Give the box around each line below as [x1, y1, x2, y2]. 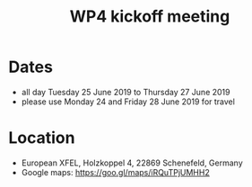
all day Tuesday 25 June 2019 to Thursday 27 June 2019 [21, 86, 230, 97]
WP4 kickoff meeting [69, 6, 230, 27]
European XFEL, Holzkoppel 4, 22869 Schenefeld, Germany [21, 157, 243, 168]
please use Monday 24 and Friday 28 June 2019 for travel [21, 96, 235, 107]
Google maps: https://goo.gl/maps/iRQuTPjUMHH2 [21, 166, 210, 177]
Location [8, 128, 75, 148]
